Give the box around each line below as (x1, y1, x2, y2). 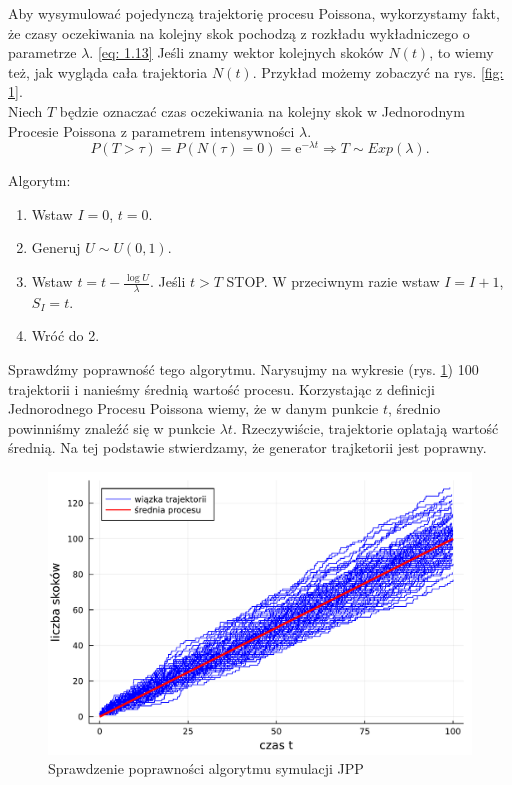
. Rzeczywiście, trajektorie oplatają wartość (232, 417, 499, 438)
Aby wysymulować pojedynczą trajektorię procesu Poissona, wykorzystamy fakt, (8, 3, 500, 23)
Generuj (31, 237, 81, 258)
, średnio (388, 398, 441, 419)
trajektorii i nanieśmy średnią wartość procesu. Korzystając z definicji (8, 378, 435, 399)
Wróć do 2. (31, 325, 100, 346)
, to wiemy (429, 42, 494, 63)
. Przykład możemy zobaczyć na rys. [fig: (252, 61, 504, 82)
